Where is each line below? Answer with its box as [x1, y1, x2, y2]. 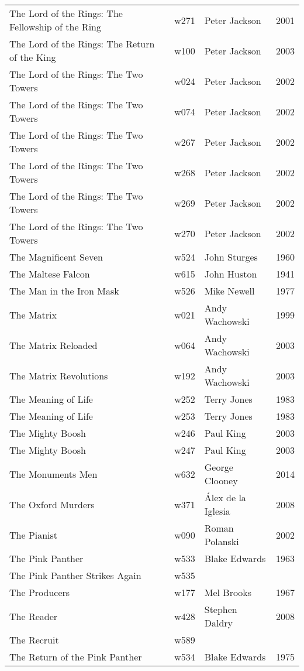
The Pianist [9, 528, 58, 542]
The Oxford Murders [9, 497, 95, 511]
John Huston [204, 267, 257, 280]
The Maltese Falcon [9, 267, 90, 280]
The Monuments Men [9, 467, 98, 481]
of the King [9, 50, 56, 64]
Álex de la [204, 491, 246, 504]
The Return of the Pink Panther [9, 650, 142, 663]
